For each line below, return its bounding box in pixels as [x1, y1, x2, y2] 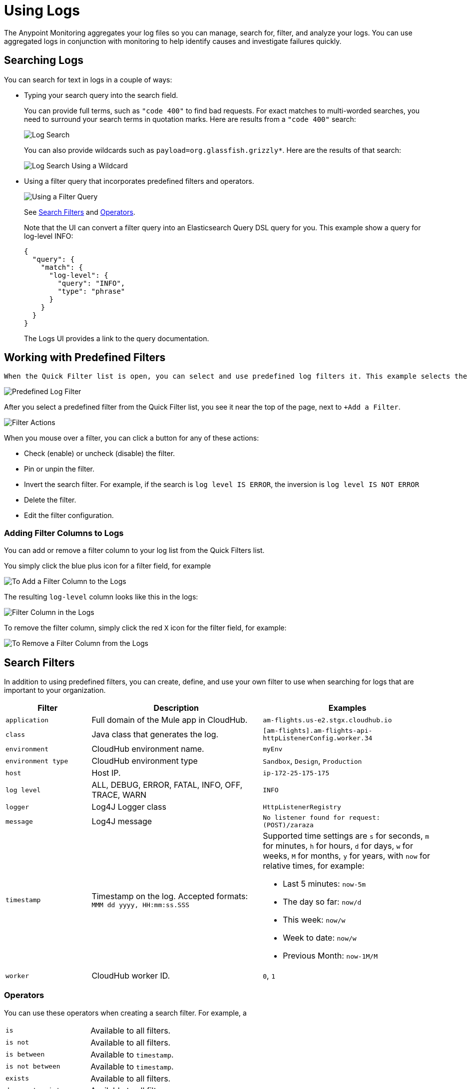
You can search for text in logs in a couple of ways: [4, 75, 172, 84]
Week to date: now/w [283, 933, 357, 943]
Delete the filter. [24, 496, 76, 505]
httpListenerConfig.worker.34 [263, 734, 373, 742]
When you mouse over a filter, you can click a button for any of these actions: [4, 434, 259, 443]
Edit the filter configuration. [24, 511, 114, 520]
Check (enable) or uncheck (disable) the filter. [24, 449, 175, 458]
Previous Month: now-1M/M [283, 951, 378, 961]
